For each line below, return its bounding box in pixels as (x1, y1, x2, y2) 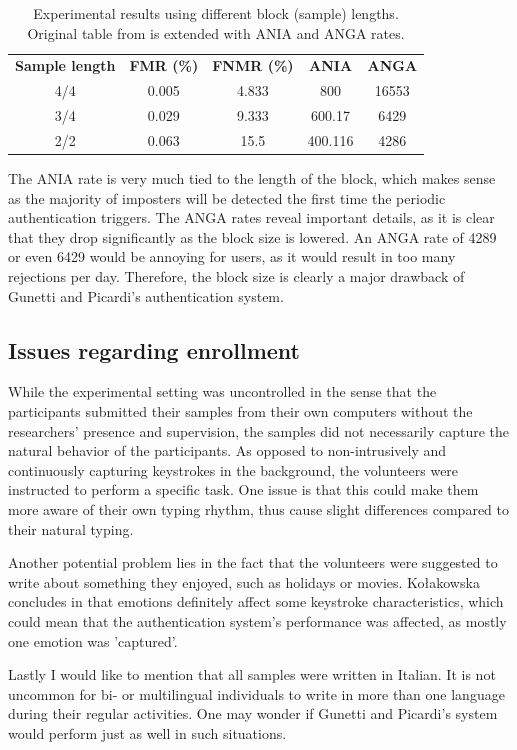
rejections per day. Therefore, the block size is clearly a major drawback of (8, 266, 465, 287)
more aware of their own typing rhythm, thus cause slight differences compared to (8, 498, 510, 519)
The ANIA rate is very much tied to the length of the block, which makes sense (8, 168, 496, 189)
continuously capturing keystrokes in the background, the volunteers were (8, 459, 459, 480)
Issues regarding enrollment (8, 334, 300, 365)
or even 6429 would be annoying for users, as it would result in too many (8, 246, 456, 267)
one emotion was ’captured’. (8, 630, 178, 651)
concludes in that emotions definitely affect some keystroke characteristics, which (8, 591, 504, 612)
